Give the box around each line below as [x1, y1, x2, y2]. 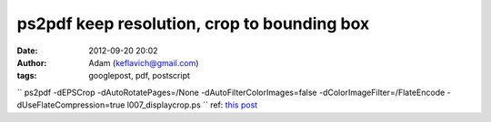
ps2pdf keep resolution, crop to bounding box [16, 14, 370, 33]
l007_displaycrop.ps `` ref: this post [126, 99, 258, 110]
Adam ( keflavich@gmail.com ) [88, 57, 199, 68]
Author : [16, 57, 47, 68]
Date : [16, 45, 38, 56]
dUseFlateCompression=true [16, 99, 125, 110]
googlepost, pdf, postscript [88, 70, 191, 81]
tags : [16, 70, 37, 81]
